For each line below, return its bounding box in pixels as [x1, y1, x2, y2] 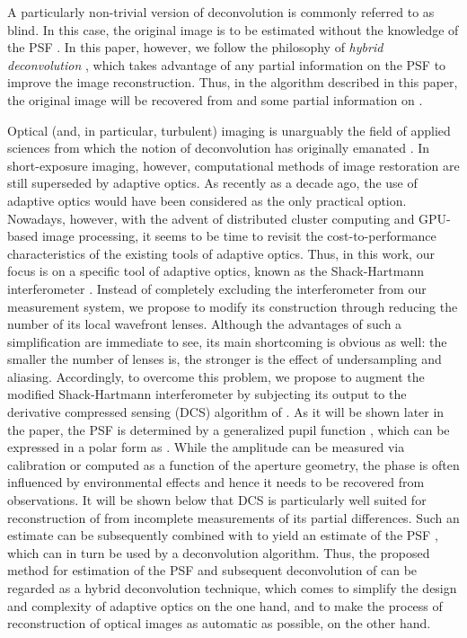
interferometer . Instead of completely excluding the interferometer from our [7, 279, 427, 297]
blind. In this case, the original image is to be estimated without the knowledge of [7, 20, 459, 39]
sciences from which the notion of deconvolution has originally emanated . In [7, 138, 430, 157]
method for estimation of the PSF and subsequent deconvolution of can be [7, 561, 418, 580]
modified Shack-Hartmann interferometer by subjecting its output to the [7, 385, 407, 403]
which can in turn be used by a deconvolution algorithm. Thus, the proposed [7, 543, 430, 562]
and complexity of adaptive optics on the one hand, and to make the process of [7, 596, 443, 615]
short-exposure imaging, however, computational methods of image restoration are [7, 155, 460, 174]
